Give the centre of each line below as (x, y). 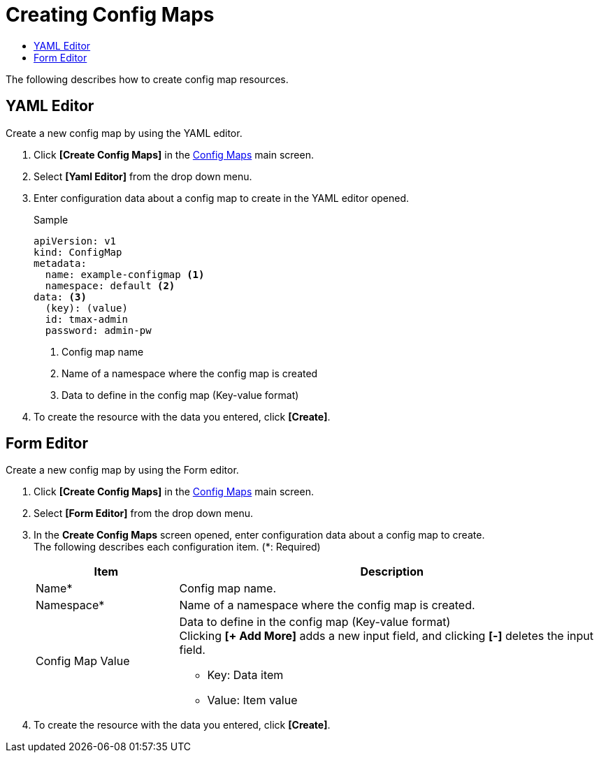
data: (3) (60, 297)
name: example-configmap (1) (125, 274)
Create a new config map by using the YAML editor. (124, 133)
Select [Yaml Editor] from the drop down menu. (143, 176)
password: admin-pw (98, 330)
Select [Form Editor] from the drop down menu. (144, 513)
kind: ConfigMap (78, 252)
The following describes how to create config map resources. (147, 79)
